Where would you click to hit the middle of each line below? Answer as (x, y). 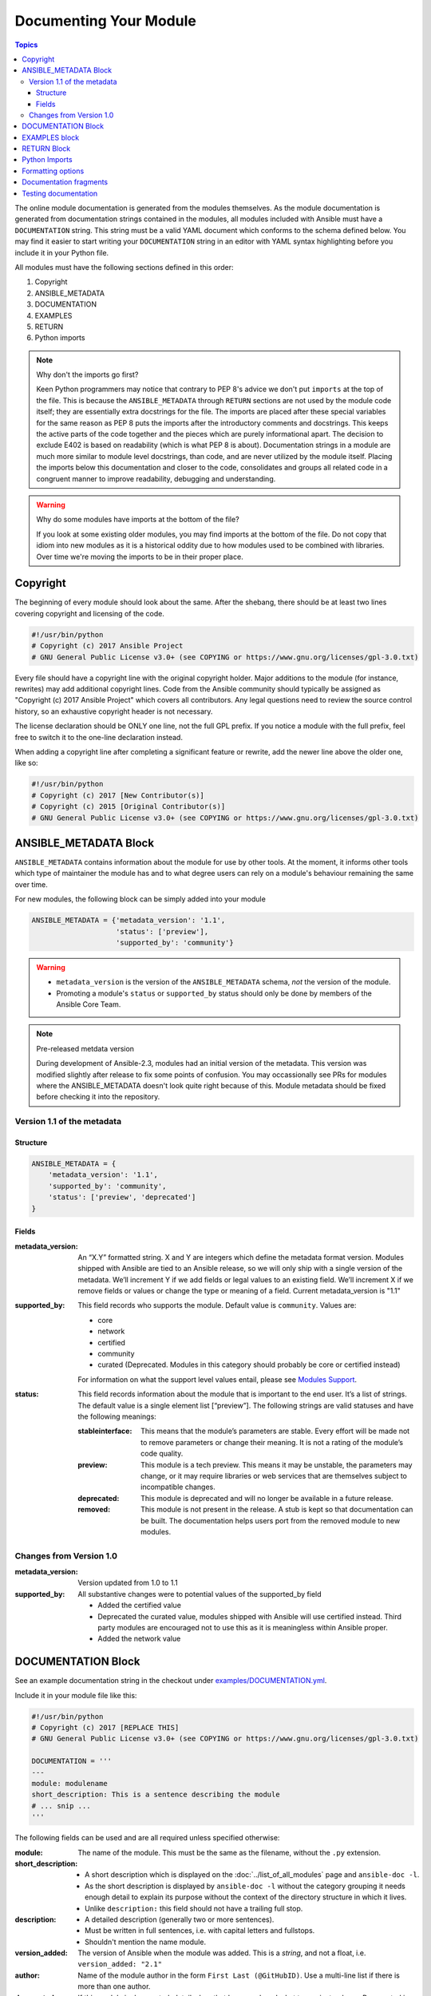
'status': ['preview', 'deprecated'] (122, 1197)
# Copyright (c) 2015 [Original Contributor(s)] (129, 807)
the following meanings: (117, 1416)
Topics (26, 45)
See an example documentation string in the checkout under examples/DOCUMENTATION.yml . (171, 1681)
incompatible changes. (178, 1487)
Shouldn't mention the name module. (146, 1942)
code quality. (162, 1454)
